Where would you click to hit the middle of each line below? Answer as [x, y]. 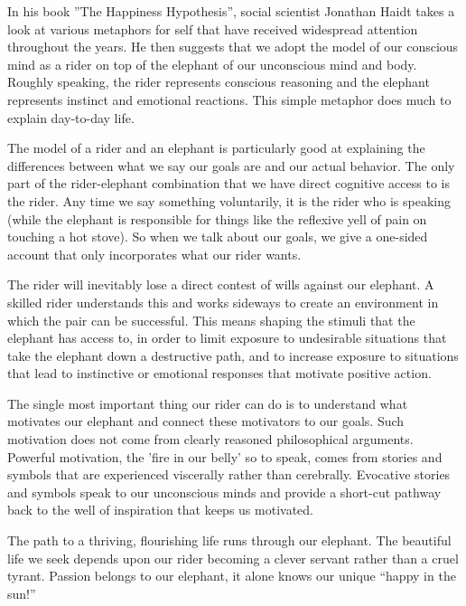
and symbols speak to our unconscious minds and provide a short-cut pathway [224, 492]
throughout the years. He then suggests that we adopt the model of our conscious [233, 47]
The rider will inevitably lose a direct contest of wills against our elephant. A [221, 284]
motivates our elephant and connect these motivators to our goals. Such [206, 421]
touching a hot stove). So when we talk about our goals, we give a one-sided [218, 237]
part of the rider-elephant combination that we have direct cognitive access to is [228, 183]
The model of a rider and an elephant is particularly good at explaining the [216, 148]
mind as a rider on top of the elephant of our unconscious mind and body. [212, 64]
